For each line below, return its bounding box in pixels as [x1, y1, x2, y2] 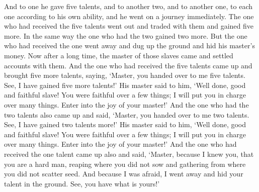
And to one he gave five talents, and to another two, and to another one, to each [4, 1, 253, 11]
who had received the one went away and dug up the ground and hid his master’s [4, 40, 255, 51]
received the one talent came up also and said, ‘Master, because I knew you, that [4, 148, 254, 159]
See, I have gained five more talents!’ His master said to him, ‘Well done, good [4, 79, 246, 90]
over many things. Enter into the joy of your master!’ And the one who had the [4, 99, 249, 110]
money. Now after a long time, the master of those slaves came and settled [4, 50, 233, 60]
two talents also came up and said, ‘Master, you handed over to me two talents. [4, 109, 249, 120]
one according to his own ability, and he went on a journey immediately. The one [4, 11, 254, 21]
